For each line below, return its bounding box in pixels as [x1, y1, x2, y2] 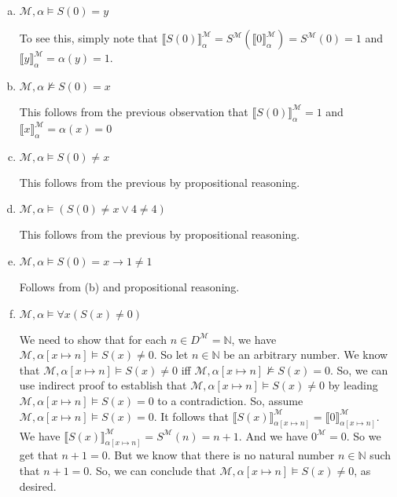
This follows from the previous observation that [19, 103, 248, 119]
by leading [328, 377, 378, 393]
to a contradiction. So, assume [157, 393, 303, 409]
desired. [19, 477, 57, 494]
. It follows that [153, 407, 230, 424]
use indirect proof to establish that [19, 377, 187, 393]
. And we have [238, 427, 308, 444]
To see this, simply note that [19, 30, 158, 46]
